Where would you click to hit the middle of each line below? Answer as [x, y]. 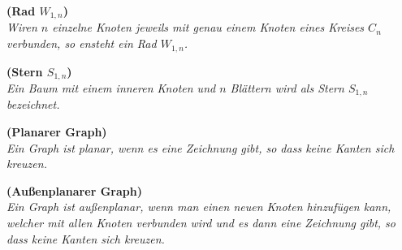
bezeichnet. [33, 104]
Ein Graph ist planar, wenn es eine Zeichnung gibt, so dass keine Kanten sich [201, 147]
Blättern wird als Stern [287, 87]
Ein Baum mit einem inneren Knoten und [111, 87]
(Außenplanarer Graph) [74, 190]
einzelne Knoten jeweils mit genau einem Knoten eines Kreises [208, 27]
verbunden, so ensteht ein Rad [82, 43]
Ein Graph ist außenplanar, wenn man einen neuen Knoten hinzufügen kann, [199, 207]
